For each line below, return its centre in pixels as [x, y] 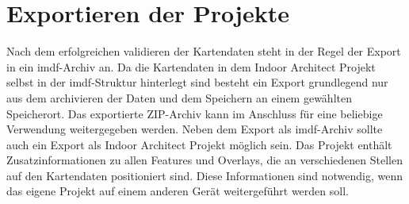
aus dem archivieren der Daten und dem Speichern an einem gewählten [179, 97]
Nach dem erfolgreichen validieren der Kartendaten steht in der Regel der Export [204, 51]
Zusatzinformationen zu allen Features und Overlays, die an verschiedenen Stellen [205, 160]
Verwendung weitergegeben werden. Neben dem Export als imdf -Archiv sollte [195, 129]
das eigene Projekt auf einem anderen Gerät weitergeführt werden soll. [178, 191]
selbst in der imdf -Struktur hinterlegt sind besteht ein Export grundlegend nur [197, 82]
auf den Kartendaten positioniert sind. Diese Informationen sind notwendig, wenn [205, 175]
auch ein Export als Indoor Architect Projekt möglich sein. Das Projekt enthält [199, 144]
